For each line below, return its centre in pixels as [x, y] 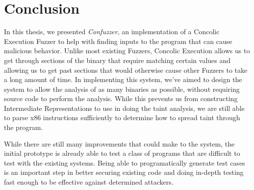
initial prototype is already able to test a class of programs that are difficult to [122, 153]
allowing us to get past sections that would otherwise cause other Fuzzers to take [126, 70]
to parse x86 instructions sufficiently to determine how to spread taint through [122, 117]
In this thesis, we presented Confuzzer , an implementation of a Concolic [112, 32]
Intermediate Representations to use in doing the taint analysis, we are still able [124, 108]
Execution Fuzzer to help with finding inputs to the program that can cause [118, 41]
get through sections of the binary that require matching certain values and [117, 60]
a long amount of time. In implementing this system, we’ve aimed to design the [123, 79]
